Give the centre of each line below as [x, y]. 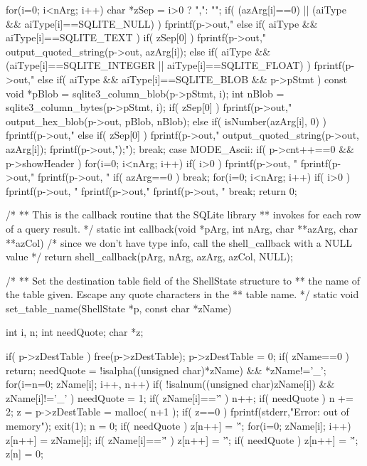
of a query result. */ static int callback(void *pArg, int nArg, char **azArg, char [182, 228]
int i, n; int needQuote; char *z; [75, 332]
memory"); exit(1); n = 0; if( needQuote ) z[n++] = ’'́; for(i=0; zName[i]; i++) [179, 426]
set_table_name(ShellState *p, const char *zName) [119, 308]
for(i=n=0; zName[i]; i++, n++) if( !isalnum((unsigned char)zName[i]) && [170, 384]
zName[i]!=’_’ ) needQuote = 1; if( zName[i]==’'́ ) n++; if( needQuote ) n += [180, 397]
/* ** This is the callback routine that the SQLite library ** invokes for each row [183, 215]
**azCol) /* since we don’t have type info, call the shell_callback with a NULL [179, 242]
